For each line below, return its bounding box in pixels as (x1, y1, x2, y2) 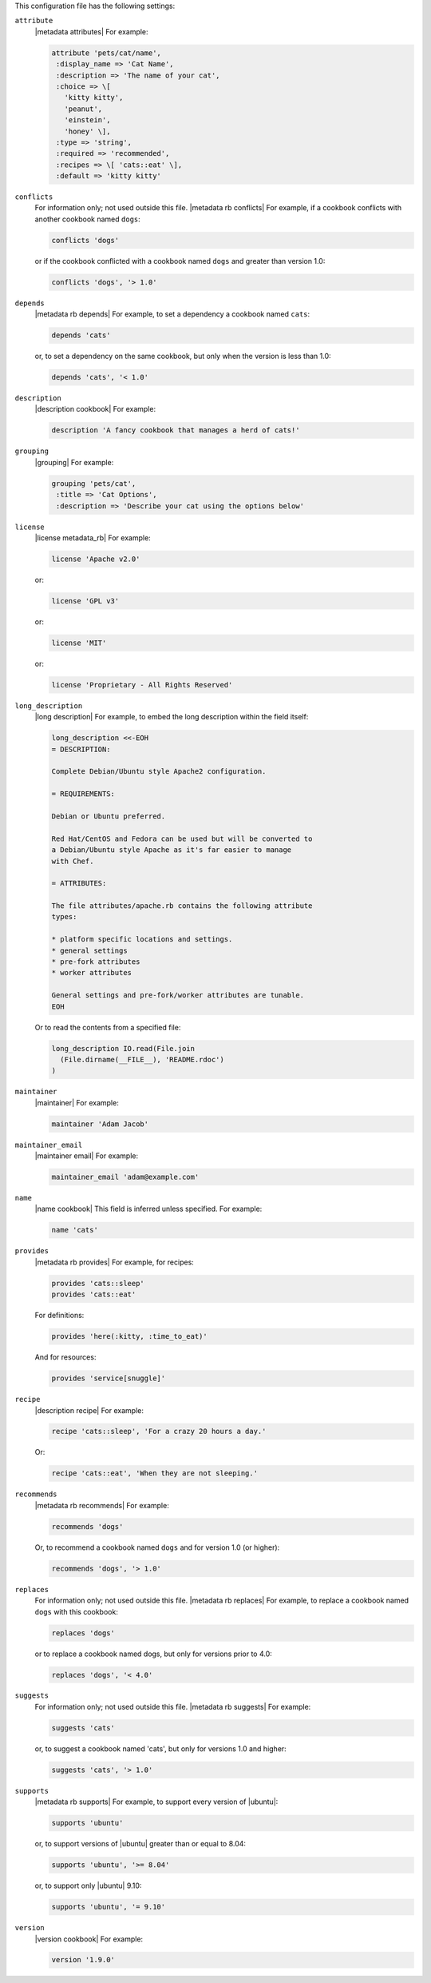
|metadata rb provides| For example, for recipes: (34, 1257, 195, 1267)
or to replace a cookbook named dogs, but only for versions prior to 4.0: (34, 1649, 273, 1658)
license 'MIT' (51, 638, 107, 647)
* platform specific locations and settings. (51, 935, 233, 944)
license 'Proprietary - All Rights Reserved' (51, 680, 233, 689)
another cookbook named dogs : (34, 214, 141, 224)
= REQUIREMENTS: (51, 790, 116, 798)
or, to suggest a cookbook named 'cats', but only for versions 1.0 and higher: (34, 1743, 287, 1754)
